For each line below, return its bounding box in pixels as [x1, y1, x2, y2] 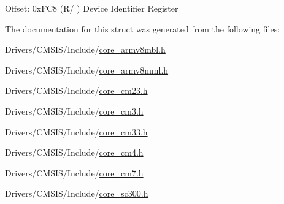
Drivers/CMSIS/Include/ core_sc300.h [5, 187, 148, 200]
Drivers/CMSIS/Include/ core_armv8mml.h [5, 63, 169, 76]
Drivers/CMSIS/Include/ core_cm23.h [5, 84, 148, 97]
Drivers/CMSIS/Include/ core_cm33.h [5, 125, 148, 138]
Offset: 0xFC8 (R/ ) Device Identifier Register [5, 2, 178, 14]
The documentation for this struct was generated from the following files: [5, 22, 280, 35]
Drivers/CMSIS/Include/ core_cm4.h [5, 146, 144, 159]
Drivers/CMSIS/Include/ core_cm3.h [5, 104, 144, 117]
